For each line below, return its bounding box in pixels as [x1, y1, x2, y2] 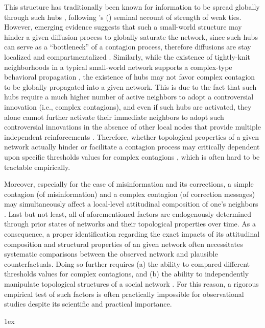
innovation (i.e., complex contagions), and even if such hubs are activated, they [4, 101, 252, 112]
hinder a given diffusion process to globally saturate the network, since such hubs [4, 31, 258, 42]
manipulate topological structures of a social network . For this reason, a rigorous [4, 279, 259, 289]
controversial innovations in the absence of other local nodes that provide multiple [4, 121, 261, 132]
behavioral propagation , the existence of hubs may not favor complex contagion [4, 71, 255, 82]
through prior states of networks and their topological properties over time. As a [4, 218, 256, 229]
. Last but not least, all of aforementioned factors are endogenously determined [4, 208, 252, 219]
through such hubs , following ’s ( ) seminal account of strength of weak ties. [4, 11, 242, 22]
